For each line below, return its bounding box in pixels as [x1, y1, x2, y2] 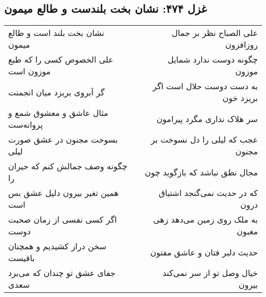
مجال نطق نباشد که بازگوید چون [145, 166, 258, 178]
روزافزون [225, 38, 258, 51]
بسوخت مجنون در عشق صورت [8, 133, 118, 146]
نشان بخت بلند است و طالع [8, 27, 104, 39]
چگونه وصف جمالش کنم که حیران [8, 160, 127, 172]
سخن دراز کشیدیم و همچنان [8, 240, 106, 252]
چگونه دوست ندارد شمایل [167, 53, 258, 66]
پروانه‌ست [8, 118, 43, 131]
